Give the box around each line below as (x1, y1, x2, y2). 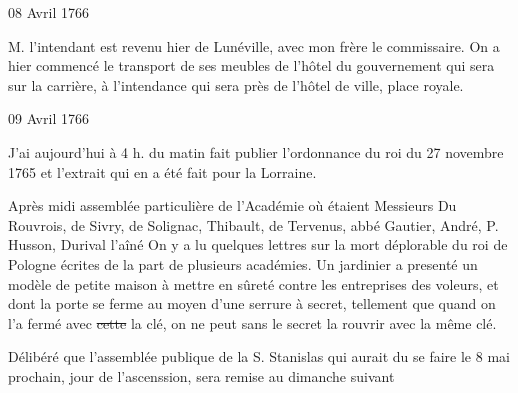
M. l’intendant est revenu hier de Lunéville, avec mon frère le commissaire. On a (8, 35, 500, 56)
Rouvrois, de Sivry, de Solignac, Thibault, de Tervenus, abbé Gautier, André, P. (8, 214, 499, 235)
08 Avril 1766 (8, 2, 89, 22)
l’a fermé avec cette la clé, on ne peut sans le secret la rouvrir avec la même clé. (8, 312, 497, 333)
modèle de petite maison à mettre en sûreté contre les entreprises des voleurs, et (8, 273, 499, 294)
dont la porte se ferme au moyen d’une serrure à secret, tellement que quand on (8, 293, 496, 314)
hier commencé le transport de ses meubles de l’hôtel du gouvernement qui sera (8, 55, 495, 76)
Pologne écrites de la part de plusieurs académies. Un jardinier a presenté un (8, 253, 478, 274)
